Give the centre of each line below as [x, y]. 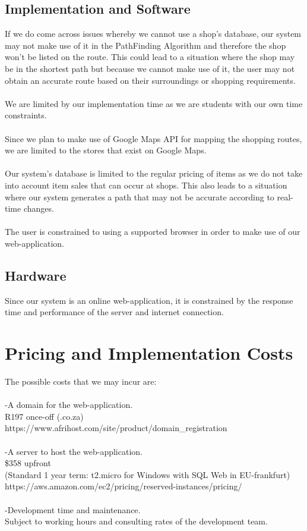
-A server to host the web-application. [74, 451]
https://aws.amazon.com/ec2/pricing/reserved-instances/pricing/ [124, 486]
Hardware [36, 275]
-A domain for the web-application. [69, 405]
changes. [39, 208]
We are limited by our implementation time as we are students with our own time [154, 103]
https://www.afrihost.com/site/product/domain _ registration [116, 428]
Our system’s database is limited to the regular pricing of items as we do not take [154, 173]
